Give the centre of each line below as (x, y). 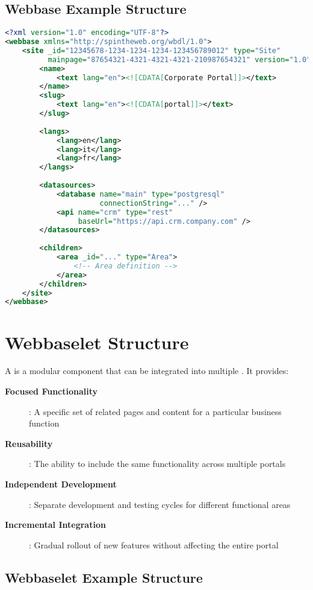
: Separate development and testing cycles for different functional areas (160, 504)
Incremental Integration (55, 525)
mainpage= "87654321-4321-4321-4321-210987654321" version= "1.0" (179, 59)
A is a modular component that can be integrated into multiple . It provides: (147, 371)
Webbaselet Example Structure (104, 577)
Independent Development (61, 484)
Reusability (29, 443)
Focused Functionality (51, 391)
